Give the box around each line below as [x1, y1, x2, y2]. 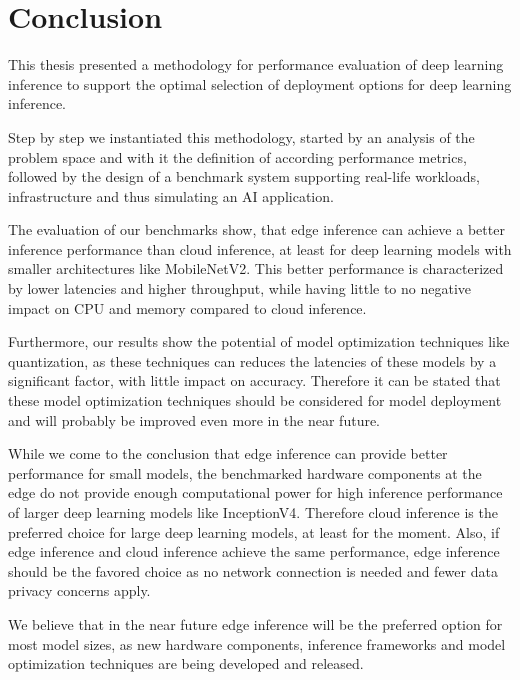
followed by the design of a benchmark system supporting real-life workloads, [8, 166, 480, 187]
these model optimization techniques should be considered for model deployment [8, 390, 502, 411]
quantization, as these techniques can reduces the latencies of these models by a [8, 350, 497, 371]
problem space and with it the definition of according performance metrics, [8, 146, 467, 167]
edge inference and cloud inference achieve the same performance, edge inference [8, 541, 500, 562]
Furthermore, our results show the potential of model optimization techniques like [8, 331, 510, 352]
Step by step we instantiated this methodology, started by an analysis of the [8, 126, 475, 147]
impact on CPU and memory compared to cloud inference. [8, 297, 367, 318]
